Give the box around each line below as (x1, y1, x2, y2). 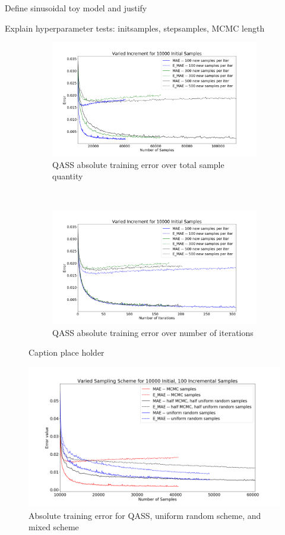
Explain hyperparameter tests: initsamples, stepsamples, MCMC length (5, 21, 265, 34)
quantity (52, 170, 83, 182)
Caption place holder (28, 346, 104, 359)
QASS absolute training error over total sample (52, 158, 224, 170)
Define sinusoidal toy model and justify (5, 2, 147, 14)
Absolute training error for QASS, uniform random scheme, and (28, 509, 261, 521)
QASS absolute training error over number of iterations (52, 326, 254, 338)
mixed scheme (28, 521, 79, 533)
